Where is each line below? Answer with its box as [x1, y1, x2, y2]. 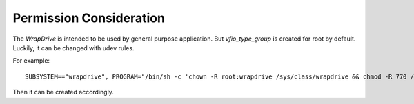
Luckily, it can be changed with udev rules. [12, 43, 135, 52]
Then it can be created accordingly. [12, 88, 114, 96]
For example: [12, 56, 50, 65]
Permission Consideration [12, 10, 166, 25]
